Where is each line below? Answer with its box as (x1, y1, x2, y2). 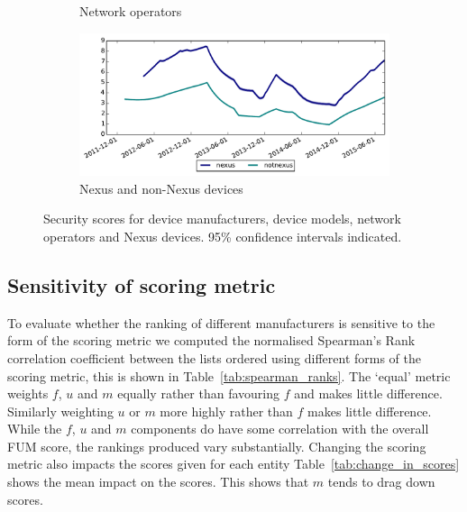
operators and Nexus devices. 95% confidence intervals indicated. (43, 226, 402, 245)
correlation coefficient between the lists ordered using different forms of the (7, 348, 422, 367)
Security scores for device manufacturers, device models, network (43, 209, 401, 228)
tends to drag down (327, 472, 435, 491)
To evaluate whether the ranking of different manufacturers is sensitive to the (7, 313, 435, 332)
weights (7, 384, 49, 403)
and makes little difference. (294, 384, 443, 403)
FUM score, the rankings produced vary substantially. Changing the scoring (7, 436, 426, 455)
